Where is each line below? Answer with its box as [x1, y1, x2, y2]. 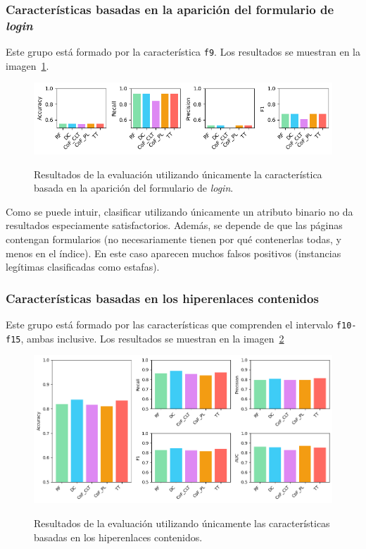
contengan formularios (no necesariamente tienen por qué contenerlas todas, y [6, 231, 341, 246]
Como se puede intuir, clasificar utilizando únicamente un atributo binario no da [6, 204, 353, 218]
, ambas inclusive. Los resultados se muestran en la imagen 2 [20, 331, 284, 345]
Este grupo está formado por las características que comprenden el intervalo [6, 316, 334, 331]
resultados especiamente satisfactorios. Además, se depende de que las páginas [6, 218, 343, 233]
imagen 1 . [6, 58, 49, 73]
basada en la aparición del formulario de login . [34, 180, 234, 195]
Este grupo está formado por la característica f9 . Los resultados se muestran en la [6, 44, 361, 59]
